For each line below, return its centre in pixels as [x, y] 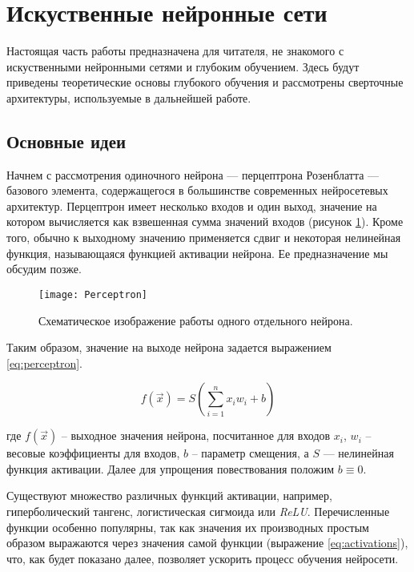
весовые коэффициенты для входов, [93, 453]
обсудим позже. [44, 269]
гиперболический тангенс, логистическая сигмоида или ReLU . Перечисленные [198, 512]
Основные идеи [66, 141]
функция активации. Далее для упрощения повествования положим [171, 468]
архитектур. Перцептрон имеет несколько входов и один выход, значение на [192, 205]
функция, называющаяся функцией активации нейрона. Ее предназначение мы [197, 253]
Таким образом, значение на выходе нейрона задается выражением [169, 347]
